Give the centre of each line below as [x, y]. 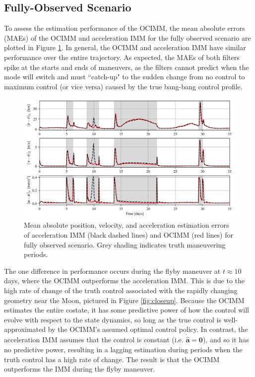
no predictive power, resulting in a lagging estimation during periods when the [123, 349]
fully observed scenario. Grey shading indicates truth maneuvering [125, 244]
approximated [25, 329]
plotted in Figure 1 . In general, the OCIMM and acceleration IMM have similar [125, 47]
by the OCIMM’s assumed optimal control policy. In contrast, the [148, 329]
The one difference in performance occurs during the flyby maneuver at [112, 271]
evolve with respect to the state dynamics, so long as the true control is [113, 319]
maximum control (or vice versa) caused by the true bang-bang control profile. [123, 86]
